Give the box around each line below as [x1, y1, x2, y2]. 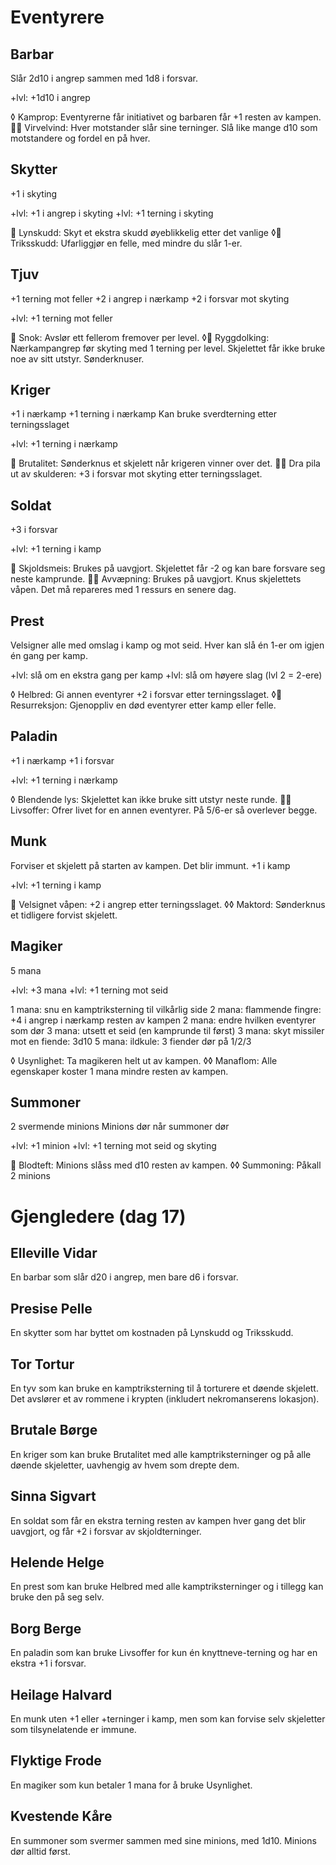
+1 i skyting [10, 187, 58, 200]
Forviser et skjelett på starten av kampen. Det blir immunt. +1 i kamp [10, 859, 291, 871]
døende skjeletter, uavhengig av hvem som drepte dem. [10, 1459, 240, 1471]
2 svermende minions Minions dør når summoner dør [10, 1121, 230, 1133]
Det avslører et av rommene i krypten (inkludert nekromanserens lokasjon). [10, 1392, 320, 1405]
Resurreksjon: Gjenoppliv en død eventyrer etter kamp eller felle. [10, 699, 277, 711]
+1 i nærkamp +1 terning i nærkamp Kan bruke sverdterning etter [10, 408, 278, 420]
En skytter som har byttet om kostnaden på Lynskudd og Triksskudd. [10, 1327, 294, 1339]
